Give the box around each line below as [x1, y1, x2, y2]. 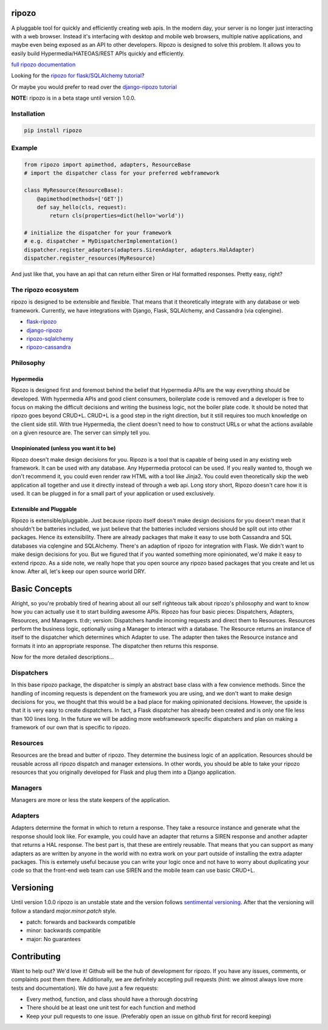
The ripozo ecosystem [11, 285, 79, 294]
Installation [11, 110, 46, 118]
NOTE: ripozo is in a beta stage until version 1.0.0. [11, 94, 136, 102]
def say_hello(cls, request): [36, 204, 127, 211]
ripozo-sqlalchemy [26, 335, 73, 342]
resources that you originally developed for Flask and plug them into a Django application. [11, 768, 236, 776]
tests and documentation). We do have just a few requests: [11, 984, 159, 992]
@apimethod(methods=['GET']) [36, 195, 124, 202]
